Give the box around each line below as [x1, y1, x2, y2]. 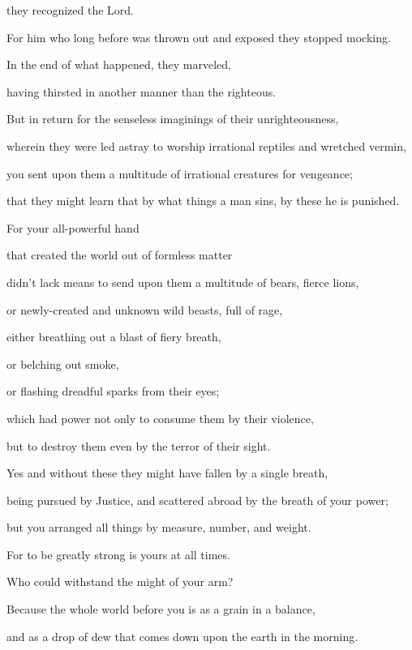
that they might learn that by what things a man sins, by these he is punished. [6, 192, 400, 209]
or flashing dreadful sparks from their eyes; [6, 383, 220, 400]
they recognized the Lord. [6, 2, 134, 18]
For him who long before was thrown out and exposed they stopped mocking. [6, 28, 391, 45]
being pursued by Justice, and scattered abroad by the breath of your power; [6, 491, 388, 508]
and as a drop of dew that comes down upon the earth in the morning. [6, 627, 358, 644]
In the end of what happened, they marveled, [6, 56, 231, 73]
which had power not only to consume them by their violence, [6, 409, 314, 426]
